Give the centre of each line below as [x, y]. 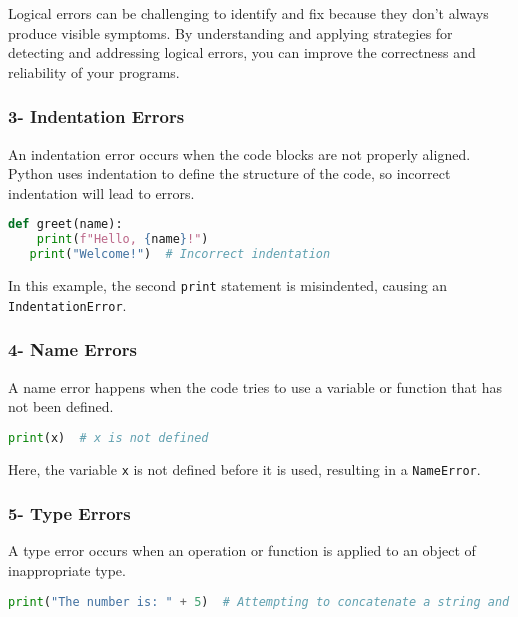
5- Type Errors [69, 513]
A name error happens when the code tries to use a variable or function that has [255, 386]
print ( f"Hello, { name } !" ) [122, 239]
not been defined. [61, 406]
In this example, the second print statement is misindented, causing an [228, 285]
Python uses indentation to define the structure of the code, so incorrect [229, 173]
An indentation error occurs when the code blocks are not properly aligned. [239, 153]
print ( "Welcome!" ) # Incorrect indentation [180, 254]
